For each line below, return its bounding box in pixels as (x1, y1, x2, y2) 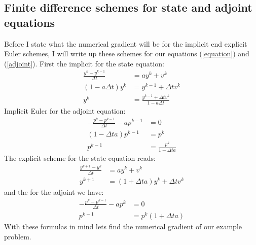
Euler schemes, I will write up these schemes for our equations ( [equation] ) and (4, 48, 249, 59)
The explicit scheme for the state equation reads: (4, 153, 156, 163)
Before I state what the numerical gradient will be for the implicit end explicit (4, 38, 247, 49)
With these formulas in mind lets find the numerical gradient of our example (4, 221, 242, 231)
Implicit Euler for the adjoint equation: (4, 105, 126, 116)
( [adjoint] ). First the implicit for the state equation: (4, 58, 164, 68)
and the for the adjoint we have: (4, 187, 104, 197)
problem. (4, 231, 31, 241)
